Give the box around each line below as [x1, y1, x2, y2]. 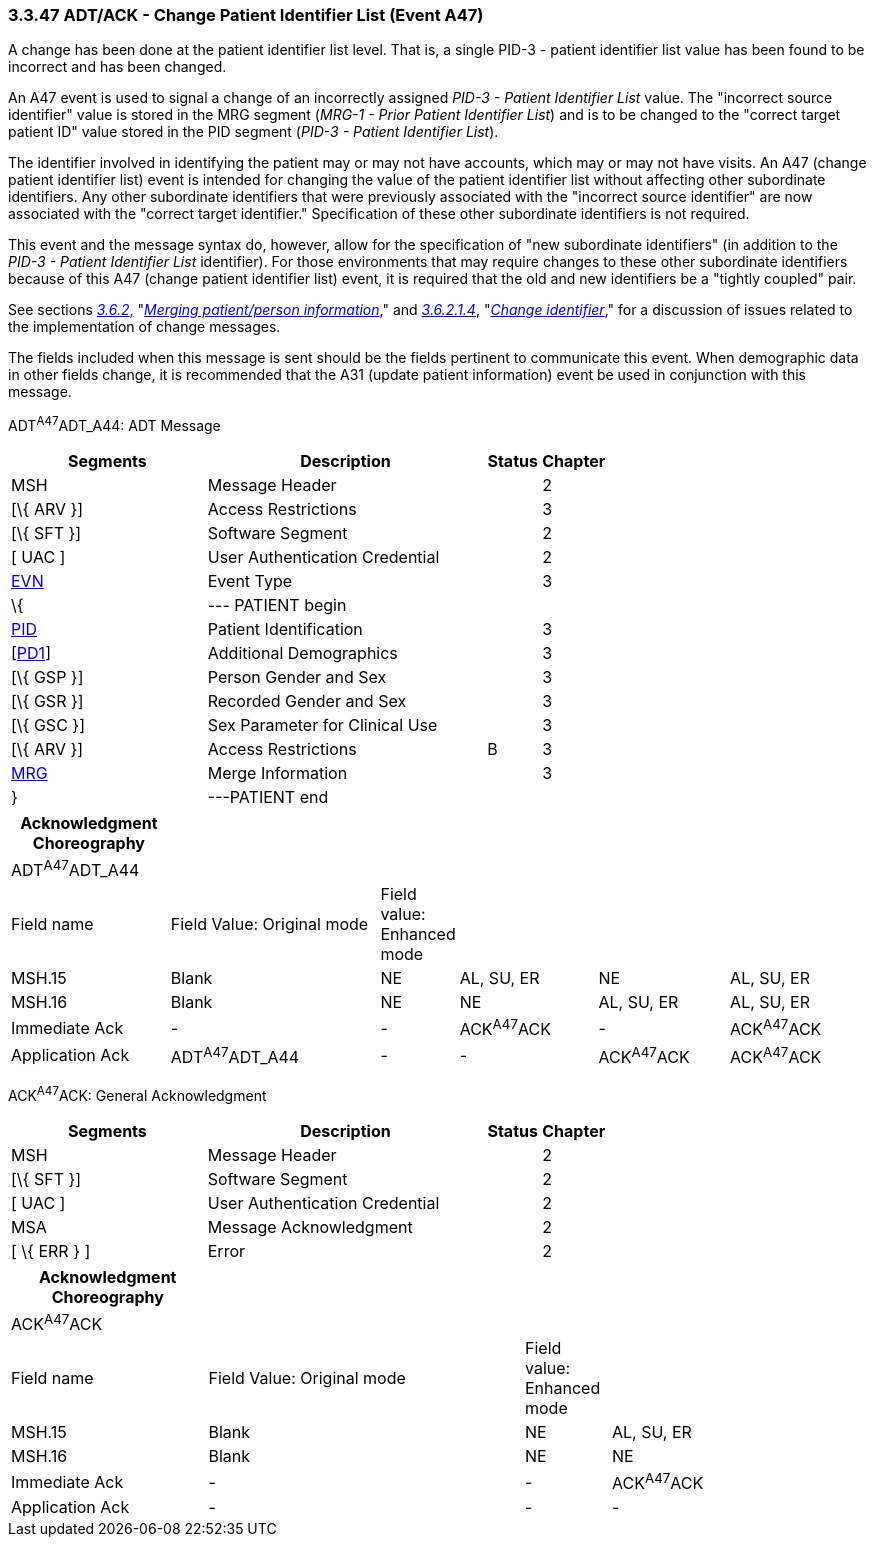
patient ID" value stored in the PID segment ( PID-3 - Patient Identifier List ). [8, 123, 499, 141]
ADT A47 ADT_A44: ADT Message [8, 414, 221, 435]
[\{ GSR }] [11, 691, 84, 712]
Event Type [207, 571, 293, 592]
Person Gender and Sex [207, 667, 387, 688]
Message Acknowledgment [207, 1216, 413, 1237]
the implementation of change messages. [8, 318, 281, 336]
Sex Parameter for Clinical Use [207, 715, 438, 736]
